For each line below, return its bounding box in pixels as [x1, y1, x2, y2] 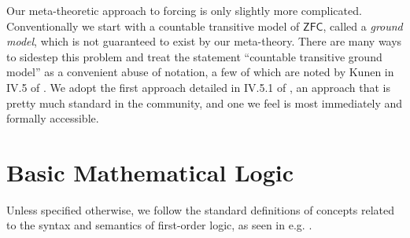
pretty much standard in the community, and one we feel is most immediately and [6, 94, 403, 111]
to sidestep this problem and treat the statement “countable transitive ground [6, 48, 382, 64]
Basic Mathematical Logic [6, 156, 294, 188]
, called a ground [323, 17, 403, 34]
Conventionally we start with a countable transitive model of [6, 17, 300, 34]
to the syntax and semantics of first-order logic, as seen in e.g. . [6, 217, 312, 233]
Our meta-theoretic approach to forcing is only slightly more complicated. [6, 2, 362, 18]
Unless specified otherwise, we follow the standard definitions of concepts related [6, 201, 394, 218]
